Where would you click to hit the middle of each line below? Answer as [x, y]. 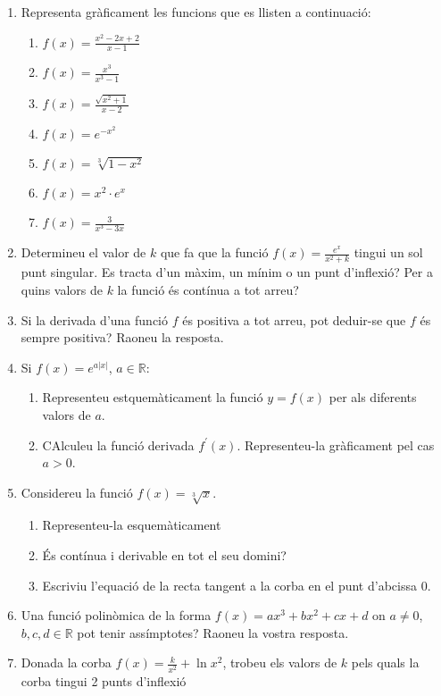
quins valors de [62, 289]
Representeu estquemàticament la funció [153, 397]
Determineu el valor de [83, 252]
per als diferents [373, 397]
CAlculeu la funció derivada [118, 444]
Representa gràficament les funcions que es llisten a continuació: [196, 12]
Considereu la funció [77, 492]
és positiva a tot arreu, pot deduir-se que [294, 319]
